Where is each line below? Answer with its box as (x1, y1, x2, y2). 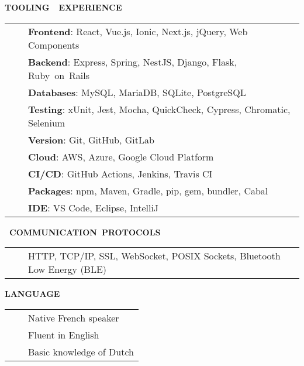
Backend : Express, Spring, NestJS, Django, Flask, (28, 54, 237, 69)
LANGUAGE (5, 288, 60, 300)
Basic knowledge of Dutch (28, 344, 134, 358)
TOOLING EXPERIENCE (5, 1, 122, 13)
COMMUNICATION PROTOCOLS (9, 225, 161, 238)
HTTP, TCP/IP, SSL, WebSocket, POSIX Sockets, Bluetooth (28, 249, 281, 263)
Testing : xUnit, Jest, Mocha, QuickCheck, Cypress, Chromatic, (28, 102, 291, 116)
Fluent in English (28, 327, 99, 341)
